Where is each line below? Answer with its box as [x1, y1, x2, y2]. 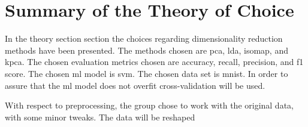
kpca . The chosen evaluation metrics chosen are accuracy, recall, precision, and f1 [5, 55, 304, 68]
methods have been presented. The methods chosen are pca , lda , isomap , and [5, 44, 288, 56]
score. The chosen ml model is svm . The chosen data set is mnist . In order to [5, 67, 288, 79]
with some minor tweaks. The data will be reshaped [5, 110, 195, 123]
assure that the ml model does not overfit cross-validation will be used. [5, 79, 265, 91]
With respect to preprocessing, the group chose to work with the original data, [5, 99, 294, 111]
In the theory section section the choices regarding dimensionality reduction [5, 32, 283, 45]
